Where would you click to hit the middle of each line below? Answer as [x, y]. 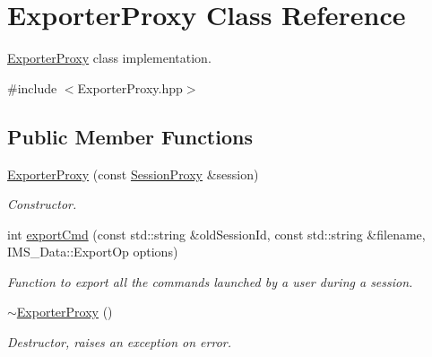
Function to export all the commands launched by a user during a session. [210, 281]
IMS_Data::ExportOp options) [93, 252]
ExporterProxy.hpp [130, 87]
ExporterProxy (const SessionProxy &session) [133, 174]
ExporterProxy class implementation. [109, 58]
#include [32, 87]
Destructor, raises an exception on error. [120, 342]
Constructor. [42, 204]
